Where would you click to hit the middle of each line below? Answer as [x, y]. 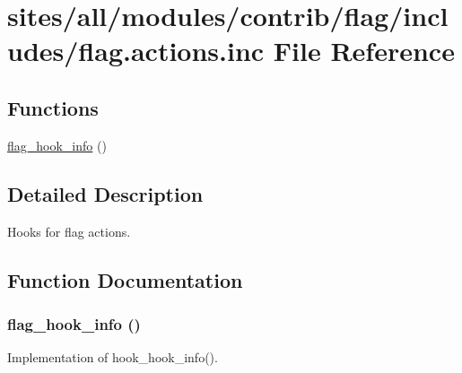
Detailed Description [105, 193]
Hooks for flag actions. [69, 231]
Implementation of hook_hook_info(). [113, 357]
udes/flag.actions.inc [136, 51]
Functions [53, 107]
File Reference [364, 51]
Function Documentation [125, 279]
